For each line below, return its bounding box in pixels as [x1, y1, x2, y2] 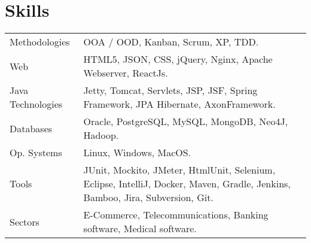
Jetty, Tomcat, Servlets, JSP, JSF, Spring [83, 83, 258, 98]
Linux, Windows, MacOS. [83, 145, 191, 160]
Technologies [10, 97, 63, 111]
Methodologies [10, 35, 70, 49]
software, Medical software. [83, 221, 197, 236]
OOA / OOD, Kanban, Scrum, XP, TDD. [83, 35, 259, 49]
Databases [10, 121, 53, 135]
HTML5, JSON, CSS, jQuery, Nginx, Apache [83, 52, 273, 66]
